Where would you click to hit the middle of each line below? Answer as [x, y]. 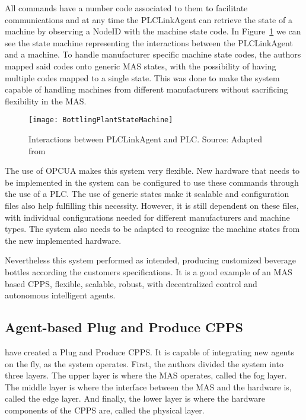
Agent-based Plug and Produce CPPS [124, 327]
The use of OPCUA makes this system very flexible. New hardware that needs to [152, 171]
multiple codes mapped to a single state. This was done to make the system [142, 77]
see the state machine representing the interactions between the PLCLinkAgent [149, 42]
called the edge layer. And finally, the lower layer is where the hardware [135, 398]
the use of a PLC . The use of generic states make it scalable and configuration [147, 194]
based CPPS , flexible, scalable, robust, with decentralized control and [131, 283]
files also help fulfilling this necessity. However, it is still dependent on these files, [152, 205]
